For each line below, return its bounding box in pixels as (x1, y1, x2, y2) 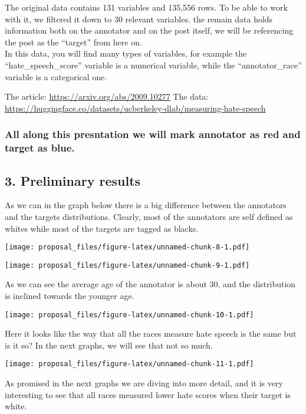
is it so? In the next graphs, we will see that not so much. (5, 339, 213, 351)
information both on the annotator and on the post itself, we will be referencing (5, 24, 294, 37)
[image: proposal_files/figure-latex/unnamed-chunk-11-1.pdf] (5, 360, 254, 369)
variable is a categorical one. (5, 70, 107, 83)
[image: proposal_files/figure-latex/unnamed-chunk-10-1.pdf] (5, 310, 254, 319)
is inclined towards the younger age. (5, 290, 134, 301)
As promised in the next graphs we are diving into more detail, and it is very (5, 377, 283, 389)
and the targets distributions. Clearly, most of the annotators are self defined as (5, 210, 293, 222)
